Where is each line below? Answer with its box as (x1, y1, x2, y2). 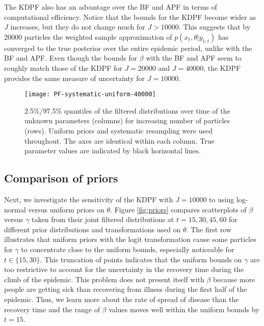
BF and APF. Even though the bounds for (4, 52, 137, 63)
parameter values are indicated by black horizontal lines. (24, 145, 201, 156)
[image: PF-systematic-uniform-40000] (24, 91, 156, 98)
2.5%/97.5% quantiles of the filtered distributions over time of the (24, 105, 230, 116)
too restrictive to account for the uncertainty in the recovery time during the (4, 264, 244, 275)
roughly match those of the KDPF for (4, 62, 122, 73)
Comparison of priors (4, 170, 118, 186)
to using (209, 194, 234, 204)
